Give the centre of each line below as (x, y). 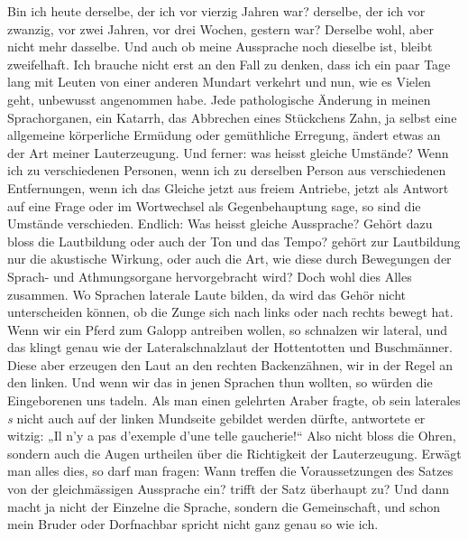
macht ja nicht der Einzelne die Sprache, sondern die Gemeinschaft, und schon (224, 506)
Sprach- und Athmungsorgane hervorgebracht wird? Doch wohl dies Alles (210, 276)
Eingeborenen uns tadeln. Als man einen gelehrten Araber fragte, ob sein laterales (234, 400)
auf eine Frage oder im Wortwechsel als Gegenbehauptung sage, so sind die (214, 205)
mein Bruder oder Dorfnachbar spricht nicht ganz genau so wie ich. (193, 524)
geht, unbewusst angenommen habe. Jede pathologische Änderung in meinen (219, 99)
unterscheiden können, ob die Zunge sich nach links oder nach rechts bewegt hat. (230, 312)
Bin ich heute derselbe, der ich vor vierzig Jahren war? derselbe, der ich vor (216, 11)
